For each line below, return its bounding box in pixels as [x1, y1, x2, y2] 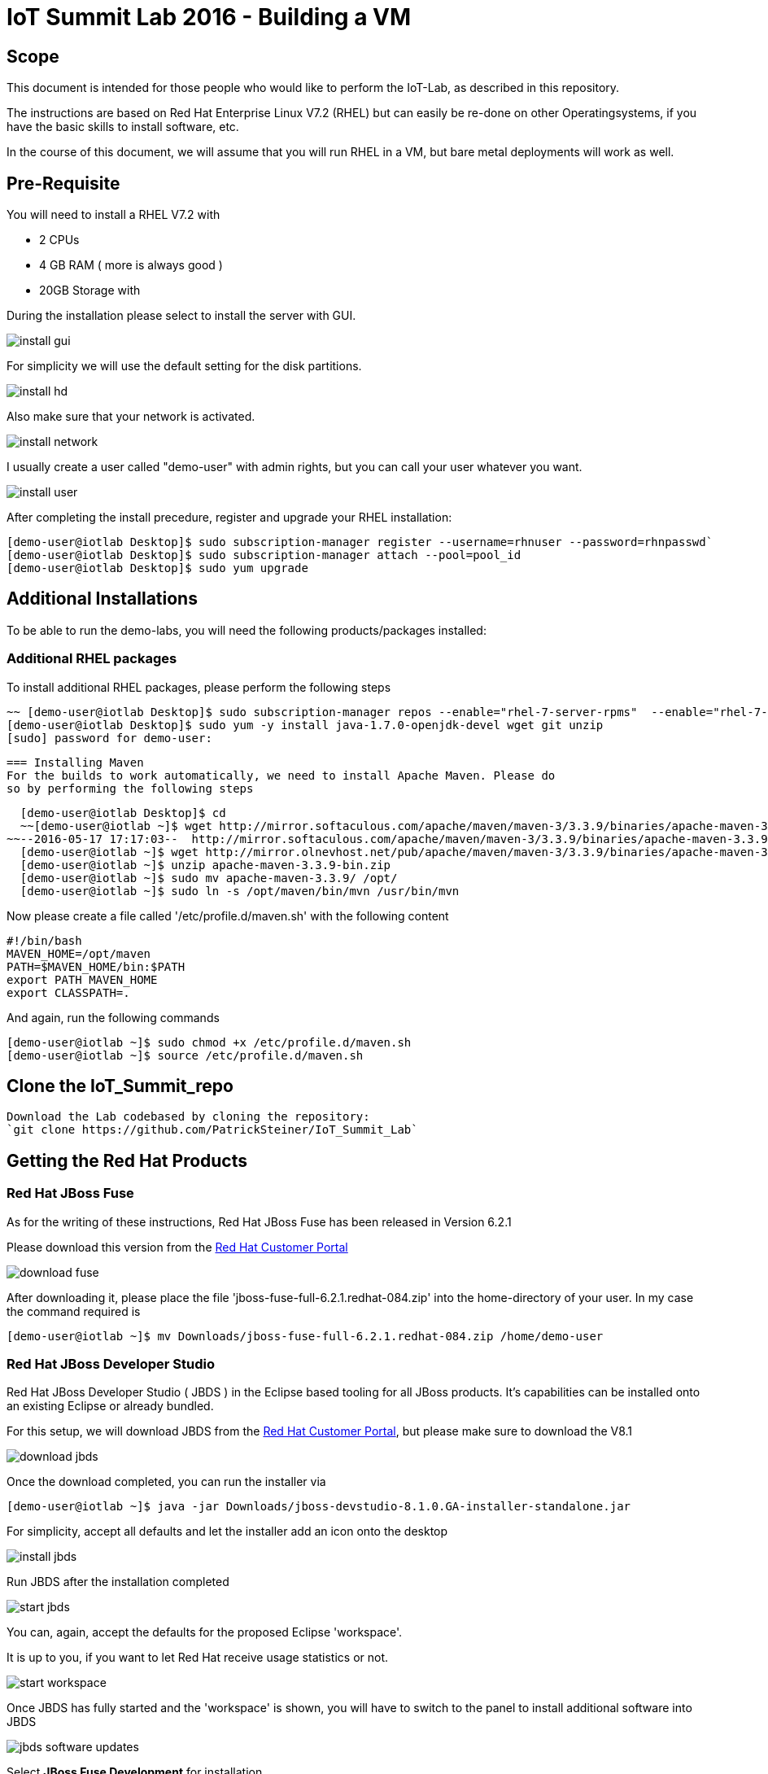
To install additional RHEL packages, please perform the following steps [7, 679, 391, 694]
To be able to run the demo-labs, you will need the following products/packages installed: [7, 623, 487, 637]
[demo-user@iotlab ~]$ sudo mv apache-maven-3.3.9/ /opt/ [20, 871, 398, 885]
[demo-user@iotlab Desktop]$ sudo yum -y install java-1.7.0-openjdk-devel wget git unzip [7, 718, 604, 732]
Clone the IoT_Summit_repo [7, 1076, 233, 1097]
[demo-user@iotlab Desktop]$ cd [20, 806, 226, 819]
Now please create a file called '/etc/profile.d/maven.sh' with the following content [7, 908, 449, 923]
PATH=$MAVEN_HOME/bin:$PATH [7, 959, 185, 973]
